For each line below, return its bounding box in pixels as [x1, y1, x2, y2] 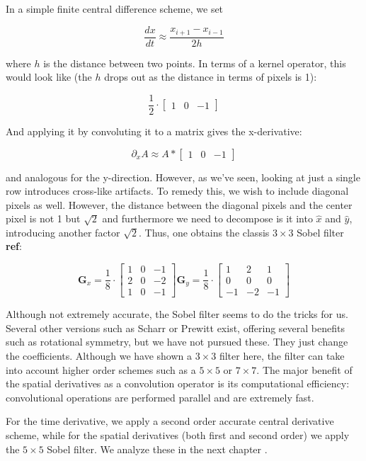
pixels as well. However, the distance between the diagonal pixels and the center [6, 197, 353, 212]
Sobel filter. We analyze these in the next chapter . [47, 441, 268, 456]
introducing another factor [6, 224, 120, 239]
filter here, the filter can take [219, 348, 345, 363]
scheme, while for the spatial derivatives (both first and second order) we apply [6, 427, 350, 442]
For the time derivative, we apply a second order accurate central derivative [6, 414, 334, 428]
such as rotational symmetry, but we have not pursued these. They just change [6, 334, 348, 349]
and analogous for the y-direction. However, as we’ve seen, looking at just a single [6, 169, 360, 184]
